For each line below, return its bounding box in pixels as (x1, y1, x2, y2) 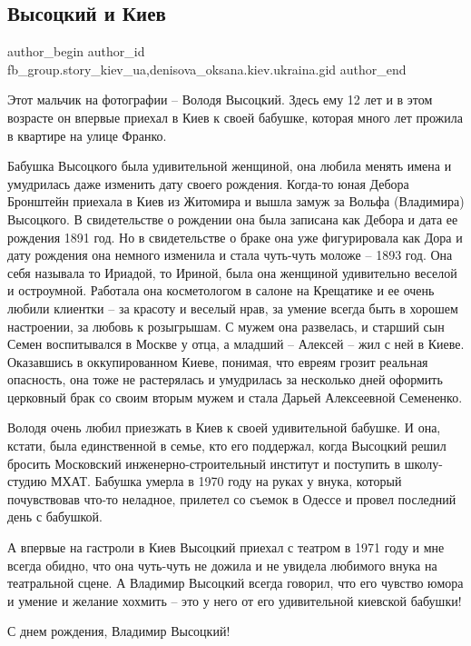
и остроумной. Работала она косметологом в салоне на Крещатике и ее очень (7, 281, 435, 300)
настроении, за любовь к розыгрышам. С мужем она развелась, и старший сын (7, 316, 445, 335)
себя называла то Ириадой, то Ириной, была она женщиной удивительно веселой (7, 263, 457, 282)
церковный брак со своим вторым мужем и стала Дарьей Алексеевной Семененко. (7, 387, 463, 406)
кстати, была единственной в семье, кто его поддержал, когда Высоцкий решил (7, 436, 446, 455)
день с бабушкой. (7, 507, 103, 526)
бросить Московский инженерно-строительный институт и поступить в (7, 453, 401, 472)
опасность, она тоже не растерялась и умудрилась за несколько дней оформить (7, 370, 443, 389)
